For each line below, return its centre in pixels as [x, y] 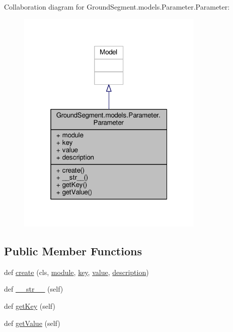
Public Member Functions [73, 251]
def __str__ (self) [34, 289]
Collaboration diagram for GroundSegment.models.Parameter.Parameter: [117, 7]
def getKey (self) [30, 306]
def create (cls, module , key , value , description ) [76, 272]
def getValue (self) [32, 323]
